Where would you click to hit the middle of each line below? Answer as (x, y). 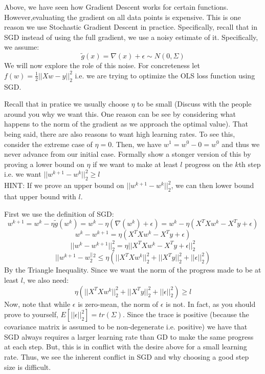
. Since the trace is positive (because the (186, 314)
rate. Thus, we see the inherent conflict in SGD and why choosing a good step (127, 356)
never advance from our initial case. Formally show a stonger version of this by (128, 154)
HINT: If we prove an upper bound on (64, 185)
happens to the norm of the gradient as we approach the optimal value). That (126, 124)
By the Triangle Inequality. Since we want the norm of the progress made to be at (133, 270)
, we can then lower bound (213, 185)
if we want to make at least (135, 164)
